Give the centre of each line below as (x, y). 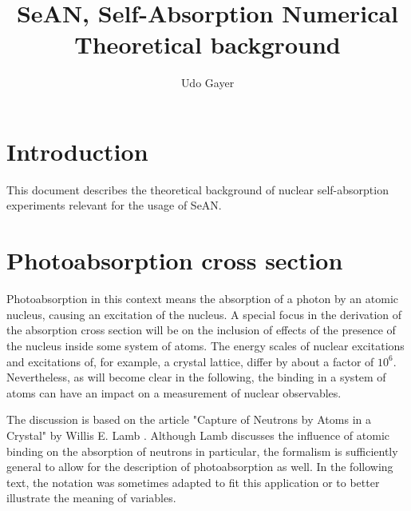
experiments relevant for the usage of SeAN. (114, 205)
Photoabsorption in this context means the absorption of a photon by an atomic (203, 299)
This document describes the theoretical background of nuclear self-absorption (198, 189)
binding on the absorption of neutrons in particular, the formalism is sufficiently (202, 451)
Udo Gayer (207, 83)
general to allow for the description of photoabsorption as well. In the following (200, 467)
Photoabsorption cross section (175, 260)
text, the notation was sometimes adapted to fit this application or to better (193, 482)
